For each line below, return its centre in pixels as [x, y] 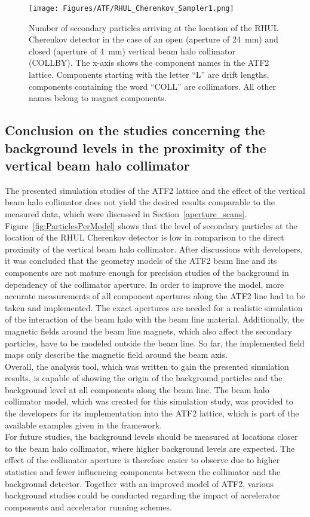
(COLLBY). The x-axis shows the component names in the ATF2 [149, 63]
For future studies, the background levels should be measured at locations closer [151, 437]
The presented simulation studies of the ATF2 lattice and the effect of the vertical [155, 190]
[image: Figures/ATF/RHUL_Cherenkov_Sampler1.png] [131, 8]
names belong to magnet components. [98, 98]
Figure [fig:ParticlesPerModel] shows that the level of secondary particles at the [151, 225]
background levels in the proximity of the [136, 148]
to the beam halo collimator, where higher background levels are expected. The [150, 448]
